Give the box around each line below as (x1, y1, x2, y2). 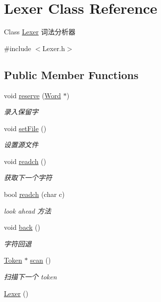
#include (4, 43, 31, 53)
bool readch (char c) (4, 189, 65, 199)
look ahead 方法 (4, 205, 51, 216)
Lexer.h (42, 43, 65, 53)
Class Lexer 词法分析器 (4, 27, 76, 37)
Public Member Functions (4, 67, 138, 82)
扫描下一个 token (4, 272, 57, 282)
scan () (30, 255, 51, 265)
